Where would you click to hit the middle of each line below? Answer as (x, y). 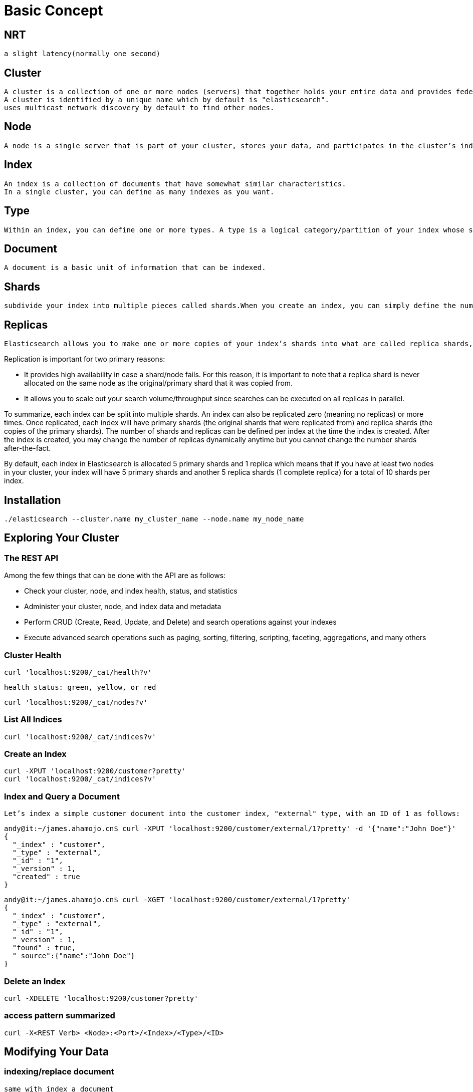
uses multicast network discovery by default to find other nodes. (139, 108)
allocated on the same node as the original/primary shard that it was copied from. (159, 383)
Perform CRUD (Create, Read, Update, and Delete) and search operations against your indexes (180, 622)
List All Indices (33, 720)
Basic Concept (54, 11)
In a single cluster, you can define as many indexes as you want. (139, 192)
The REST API (31, 558)
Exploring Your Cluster (62, 538)
